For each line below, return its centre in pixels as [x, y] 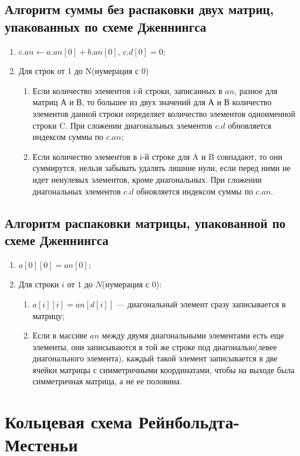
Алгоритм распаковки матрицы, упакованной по [145, 222]
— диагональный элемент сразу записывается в [201, 304]
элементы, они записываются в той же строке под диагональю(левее [155, 346]
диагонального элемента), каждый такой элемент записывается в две [155, 358]
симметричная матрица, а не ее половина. [107, 381]
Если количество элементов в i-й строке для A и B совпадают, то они [158, 156]
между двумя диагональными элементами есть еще [193, 335]
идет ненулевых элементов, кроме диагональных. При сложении [147, 179]
